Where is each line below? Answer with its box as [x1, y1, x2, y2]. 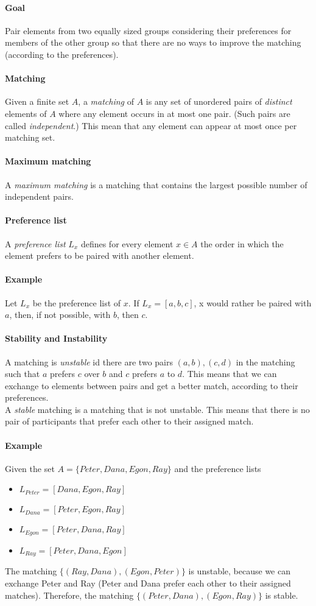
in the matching [236, 355, 295, 368]
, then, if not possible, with [9, 308, 111, 321]
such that [5, 367, 40, 380]
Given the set [5, 462, 55, 474]
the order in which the [200, 237, 284, 250]
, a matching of [78, 95, 134, 108]
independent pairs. [5, 190, 74, 203]
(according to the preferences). [5, 48, 119, 60]
